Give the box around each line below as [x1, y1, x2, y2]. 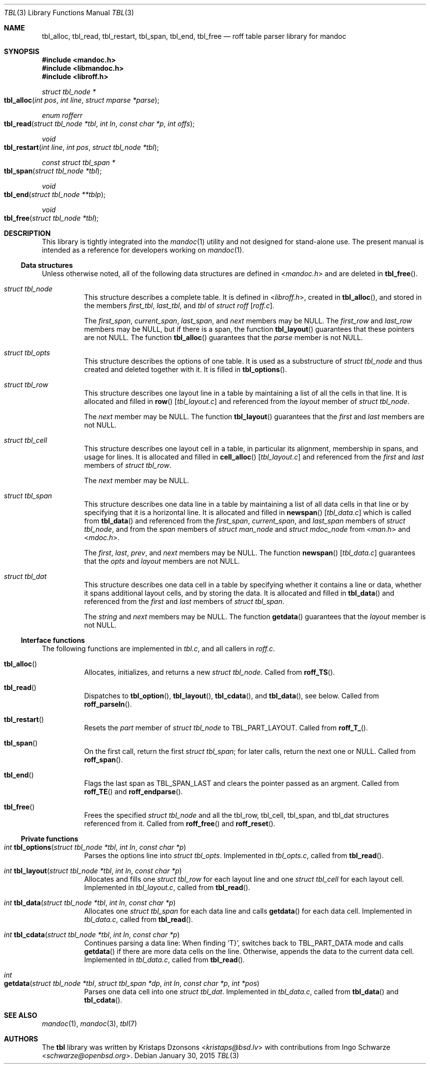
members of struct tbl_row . [84, 461, 172, 469]
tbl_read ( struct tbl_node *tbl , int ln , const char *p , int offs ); [4, 119, 195, 128]
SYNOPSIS [4, 47, 40, 56]
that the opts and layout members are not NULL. [84, 557, 240, 565]
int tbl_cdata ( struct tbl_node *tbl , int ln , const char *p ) [4, 930, 180, 939]
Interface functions [21, 636, 85, 644]
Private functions [21, 835, 79, 843]
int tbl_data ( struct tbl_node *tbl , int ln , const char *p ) [4, 898, 176, 907]
